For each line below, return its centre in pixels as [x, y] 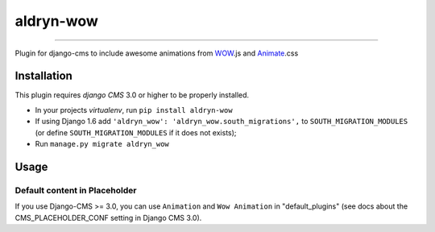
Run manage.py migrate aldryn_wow [102, 144]
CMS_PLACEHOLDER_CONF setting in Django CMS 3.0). [108, 217]
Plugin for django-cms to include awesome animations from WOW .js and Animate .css [157, 53]
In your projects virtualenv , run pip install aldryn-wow [134, 110]
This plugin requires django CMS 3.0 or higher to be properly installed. [132, 95]
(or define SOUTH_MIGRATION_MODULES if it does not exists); [136, 132]
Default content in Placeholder [76, 190]
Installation [43, 76]
